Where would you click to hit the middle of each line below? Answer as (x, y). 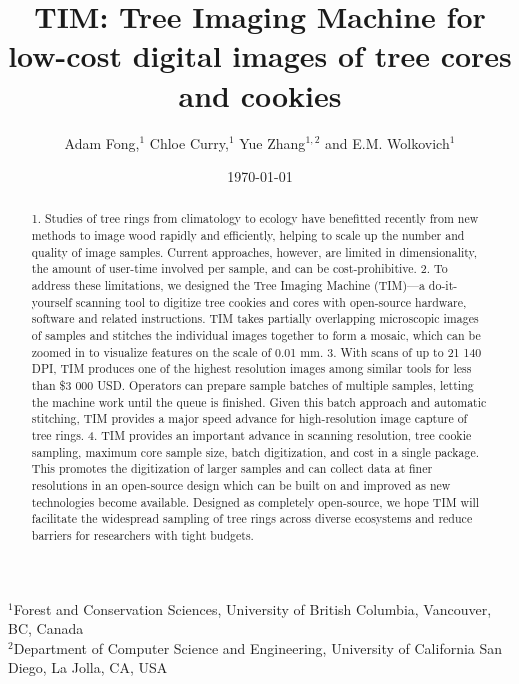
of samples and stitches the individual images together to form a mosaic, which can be (256, 335)
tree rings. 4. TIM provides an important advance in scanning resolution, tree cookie (251, 435)
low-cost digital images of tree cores (260, 55)
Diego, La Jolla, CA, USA (88, 667)
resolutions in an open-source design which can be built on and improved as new (241, 484)
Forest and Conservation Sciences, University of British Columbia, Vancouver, (252, 608)
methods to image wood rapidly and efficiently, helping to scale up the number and (248, 235)
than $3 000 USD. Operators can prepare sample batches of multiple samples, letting (252, 385)
